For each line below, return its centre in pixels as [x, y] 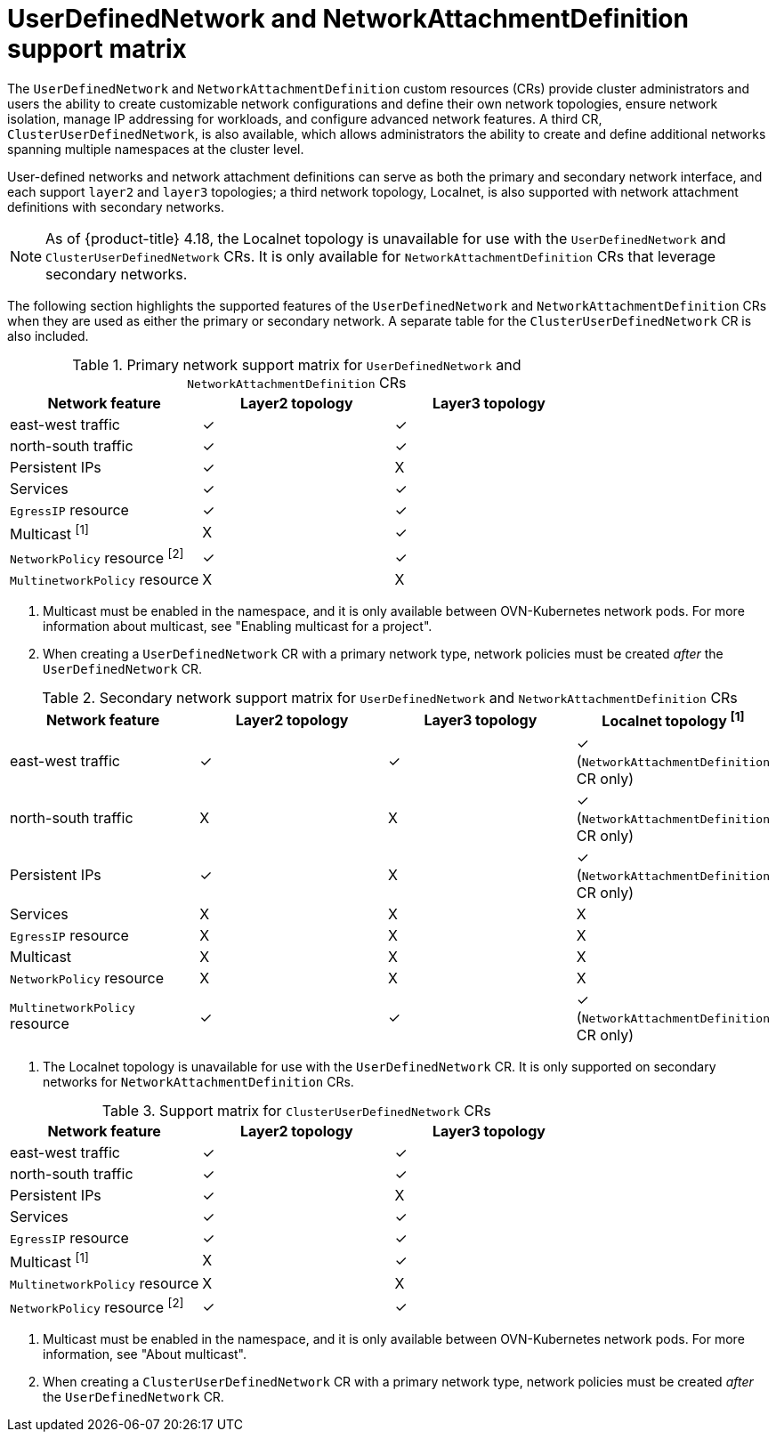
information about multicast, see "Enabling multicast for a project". [238, 627]
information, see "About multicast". [145, 1354]
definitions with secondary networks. [116, 206]
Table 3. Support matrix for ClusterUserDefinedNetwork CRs [296, 1110]
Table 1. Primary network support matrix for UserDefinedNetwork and [297, 364]
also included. [48, 335]
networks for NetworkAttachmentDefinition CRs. [198, 1081]
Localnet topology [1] [673, 720]
